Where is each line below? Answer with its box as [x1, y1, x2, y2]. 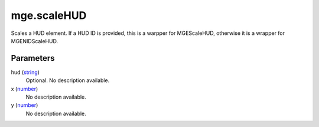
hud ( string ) [11, 69, 40, 76]
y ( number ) [11, 102, 38, 109]
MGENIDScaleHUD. [11, 37, 58, 44]
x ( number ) [11, 85, 38, 92]
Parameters [11, 53, 55, 63]
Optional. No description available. [25, 77, 110, 84]
